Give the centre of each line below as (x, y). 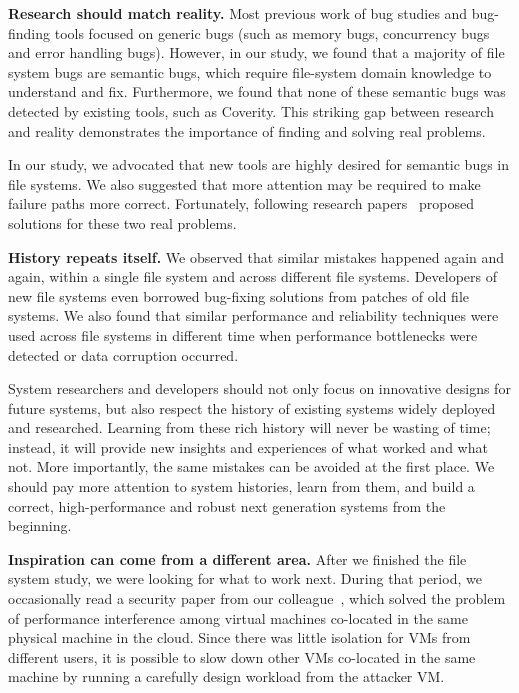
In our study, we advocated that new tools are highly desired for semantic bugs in (259, 164)
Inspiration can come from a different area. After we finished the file (237, 558)
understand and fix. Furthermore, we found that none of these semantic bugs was (257, 91)
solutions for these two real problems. (122, 222)
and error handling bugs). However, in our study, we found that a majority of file (256, 52)
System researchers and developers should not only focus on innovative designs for (259, 388)
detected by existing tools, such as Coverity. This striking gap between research (251, 110)
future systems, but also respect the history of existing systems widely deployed (252, 407)
